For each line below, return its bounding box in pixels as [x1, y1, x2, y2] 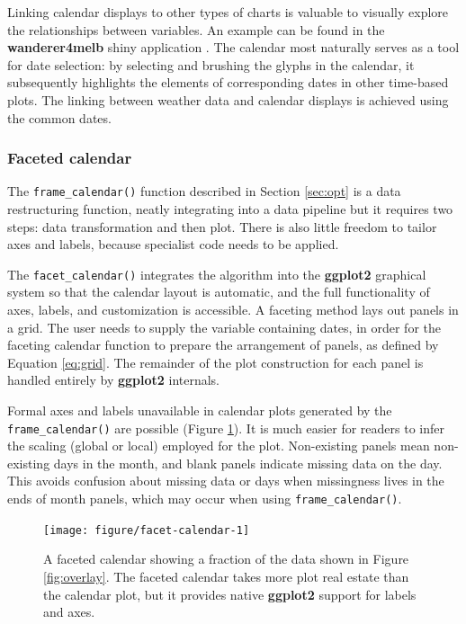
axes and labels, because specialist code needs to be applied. [7, 235, 339, 254]
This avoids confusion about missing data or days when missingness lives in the [7, 471, 444, 490]
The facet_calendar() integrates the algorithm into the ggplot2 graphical [7, 264, 426, 283]
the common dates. [7, 108, 112, 127]
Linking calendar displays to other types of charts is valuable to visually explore [7, 3, 449, 21]
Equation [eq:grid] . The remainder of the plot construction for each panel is [7, 352, 424, 371]
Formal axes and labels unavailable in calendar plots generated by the [7, 401, 392, 420]
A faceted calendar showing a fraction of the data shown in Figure [43, 549, 409, 568]
